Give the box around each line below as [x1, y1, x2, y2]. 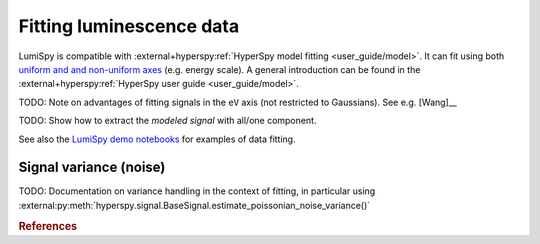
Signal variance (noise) [18, 159, 166, 176]
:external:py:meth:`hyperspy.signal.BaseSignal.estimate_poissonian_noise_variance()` [18, 199, 371, 211]
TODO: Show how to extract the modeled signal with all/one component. [18, 115, 317, 127]
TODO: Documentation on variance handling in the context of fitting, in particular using [18, 185, 376, 197]
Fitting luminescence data [18, 15, 240, 37]
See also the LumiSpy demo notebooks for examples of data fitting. [18, 133, 296, 145]
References [18, 219, 78, 233]
